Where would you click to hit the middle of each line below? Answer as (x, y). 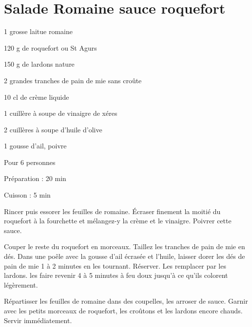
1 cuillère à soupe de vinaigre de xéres (61, 113)
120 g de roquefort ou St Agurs (50, 47)
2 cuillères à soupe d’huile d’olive (53, 129)
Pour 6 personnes (30, 162)
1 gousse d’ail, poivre (35, 146)
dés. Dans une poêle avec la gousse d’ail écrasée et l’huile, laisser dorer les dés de (125, 256)
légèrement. (21, 284)
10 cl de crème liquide (37, 97)
